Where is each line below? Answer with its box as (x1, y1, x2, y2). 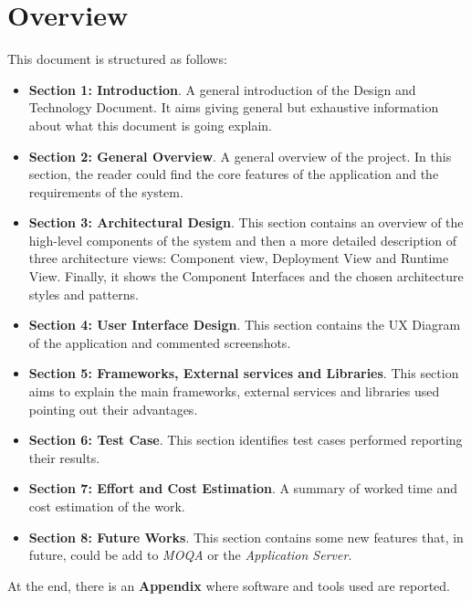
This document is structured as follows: (7, 49, 227, 69)
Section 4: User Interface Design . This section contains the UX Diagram (28, 315, 461, 334)
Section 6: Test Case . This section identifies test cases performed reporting (28, 430, 463, 449)
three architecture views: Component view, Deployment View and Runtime (28, 248, 449, 268)
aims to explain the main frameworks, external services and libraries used (28, 382, 440, 401)
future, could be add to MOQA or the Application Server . (28, 545, 352, 564)
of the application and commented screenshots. (28, 332, 291, 352)
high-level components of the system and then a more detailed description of (28, 230, 456, 249)
